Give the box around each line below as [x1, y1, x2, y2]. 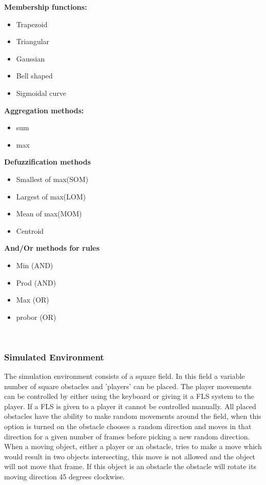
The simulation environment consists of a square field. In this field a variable [4, 371, 245, 381]
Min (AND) [16, 259, 53, 270]
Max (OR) [16, 294, 49, 305]
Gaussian [16, 53, 45, 64]
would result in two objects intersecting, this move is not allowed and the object [4, 451, 256, 461]
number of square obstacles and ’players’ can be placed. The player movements [4, 380, 252, 391]
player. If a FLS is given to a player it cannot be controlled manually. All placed [4, 400, 256, 411]
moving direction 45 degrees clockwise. [4, 471, 125, 482]
